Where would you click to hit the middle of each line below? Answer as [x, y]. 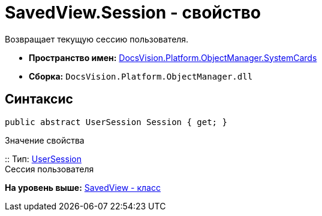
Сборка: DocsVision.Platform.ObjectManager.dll [141, 76]
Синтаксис [39, 99]
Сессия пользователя [49, 169]
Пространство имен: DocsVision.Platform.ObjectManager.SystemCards [173, 57]
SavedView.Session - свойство [133, 13]
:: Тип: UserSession [43, 159]
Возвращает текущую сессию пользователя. [97, 39]
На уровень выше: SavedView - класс [83, 187]
